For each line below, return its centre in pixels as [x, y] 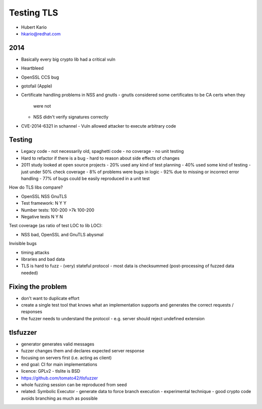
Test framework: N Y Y [44, 203]
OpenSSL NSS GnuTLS [44, 196]
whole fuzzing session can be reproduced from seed [74, 385]
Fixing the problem [38, 286]
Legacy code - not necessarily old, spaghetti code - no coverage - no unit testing [102, 151]
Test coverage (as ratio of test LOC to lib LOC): [56, 226]
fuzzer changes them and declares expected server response [83, 351]
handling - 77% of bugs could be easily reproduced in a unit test [85, 179]
